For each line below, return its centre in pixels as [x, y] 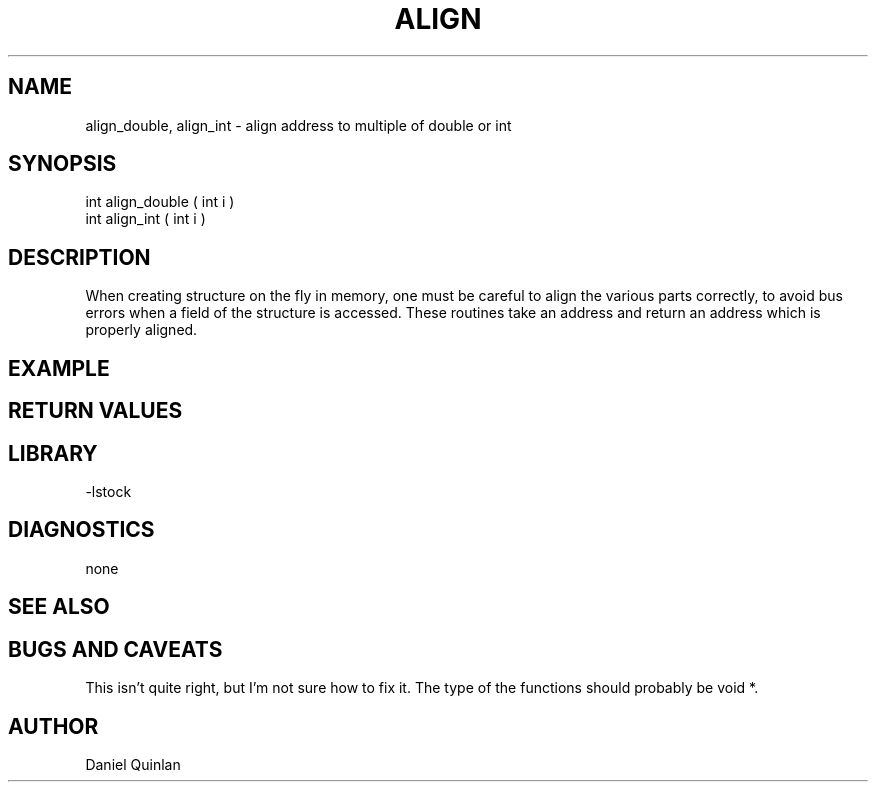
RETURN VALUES [95, 411]
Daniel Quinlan [133, 764]
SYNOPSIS [62, 164]
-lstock [108, 491]
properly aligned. [141, 330]
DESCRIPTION [79, 257]
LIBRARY [53, 453]
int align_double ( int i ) [160, 202]
